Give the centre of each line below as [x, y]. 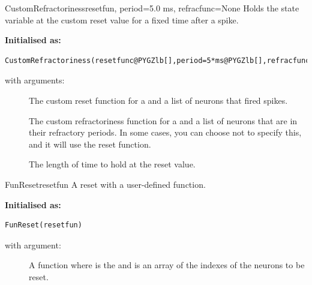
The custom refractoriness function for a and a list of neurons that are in [163, 120]
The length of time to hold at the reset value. [112, 164]
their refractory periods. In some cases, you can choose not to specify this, [165, 132]
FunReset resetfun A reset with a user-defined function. [105, 184]
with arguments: [35, 80]
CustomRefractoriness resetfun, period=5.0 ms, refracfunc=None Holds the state [152, 8]
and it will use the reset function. [90, 144]
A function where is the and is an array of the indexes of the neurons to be [167, 265]
